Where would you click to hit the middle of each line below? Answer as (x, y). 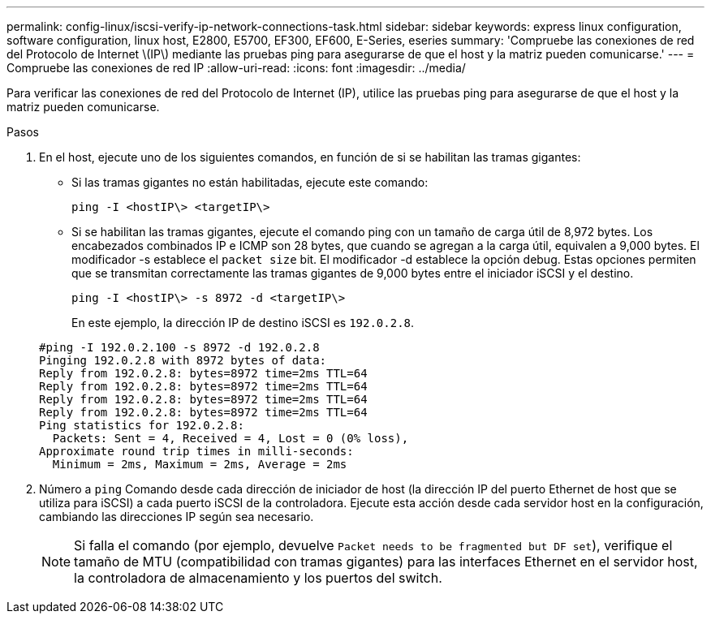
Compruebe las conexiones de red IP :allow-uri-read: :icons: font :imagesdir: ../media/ (236, 68)
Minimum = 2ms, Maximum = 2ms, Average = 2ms (200, 464)
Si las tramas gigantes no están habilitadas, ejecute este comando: (250, 182)
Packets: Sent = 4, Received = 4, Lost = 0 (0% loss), (231, 438)
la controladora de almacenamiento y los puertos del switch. (258, 578)
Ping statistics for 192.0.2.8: (142, 425)
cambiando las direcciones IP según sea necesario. (177, 517)
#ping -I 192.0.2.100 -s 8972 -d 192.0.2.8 (179, 347)
